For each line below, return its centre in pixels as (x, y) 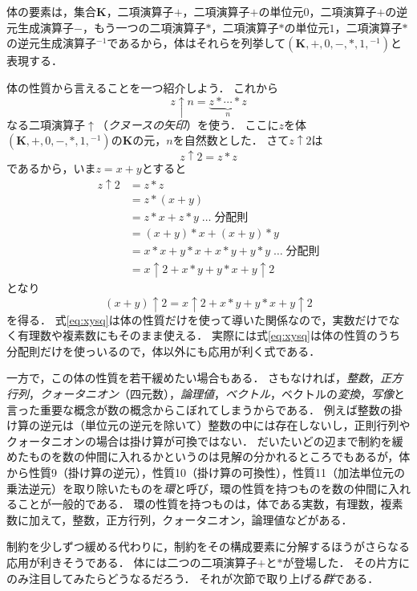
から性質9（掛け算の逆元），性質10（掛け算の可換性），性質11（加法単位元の (206, 473)
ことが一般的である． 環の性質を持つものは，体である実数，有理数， (199, 504)
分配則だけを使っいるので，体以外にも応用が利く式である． (164, 351)
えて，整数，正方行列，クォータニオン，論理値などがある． (196, 519)
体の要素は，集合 (51, 11)
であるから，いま (51, 168)
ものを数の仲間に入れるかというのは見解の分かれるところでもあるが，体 (219, 456)
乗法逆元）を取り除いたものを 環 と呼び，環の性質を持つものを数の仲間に (197, 488)
